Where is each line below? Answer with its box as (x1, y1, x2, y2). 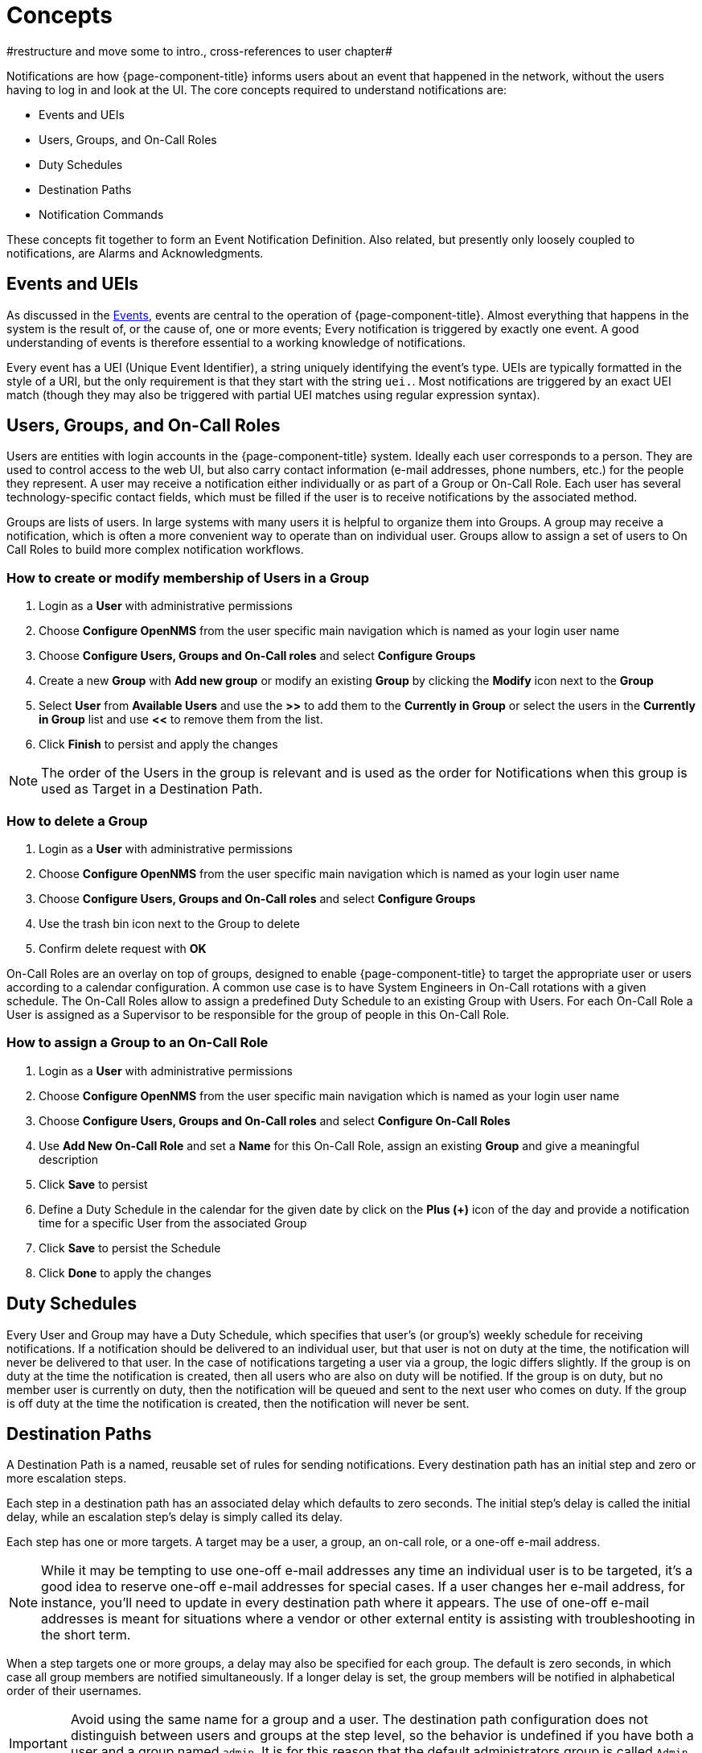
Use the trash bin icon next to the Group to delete (39, 916, 300, 930)
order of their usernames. (6, 1684, 142, 1698)
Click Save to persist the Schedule (39, 1240, 221, 1255)
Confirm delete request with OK (39, 941, 207, 955)
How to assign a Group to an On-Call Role (6, 1034, 269, 1051)
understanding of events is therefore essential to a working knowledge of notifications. (6, 335, 466, 349)
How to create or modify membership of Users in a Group (6, 569, 370, 586)
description (39, 1152, 99, 1166)
